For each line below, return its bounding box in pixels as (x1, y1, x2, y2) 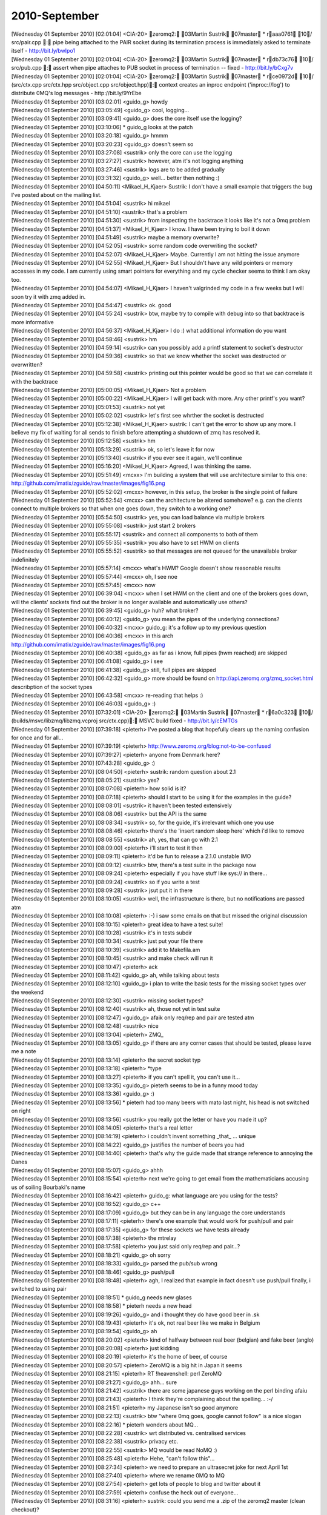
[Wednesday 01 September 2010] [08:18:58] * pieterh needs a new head (11, 1302, 192, 1310)
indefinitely (11, 556, 39, 563)
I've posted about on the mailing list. (11, 191, 102, 198)
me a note (11, 1048, 36, 1055)
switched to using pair (11, 1285, 67, 1293)
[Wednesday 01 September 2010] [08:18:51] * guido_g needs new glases (11, 1294, 192, 1301)
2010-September (11, 9, 99, 22)
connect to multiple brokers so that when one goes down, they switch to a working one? (11, 505, 231, 512)
